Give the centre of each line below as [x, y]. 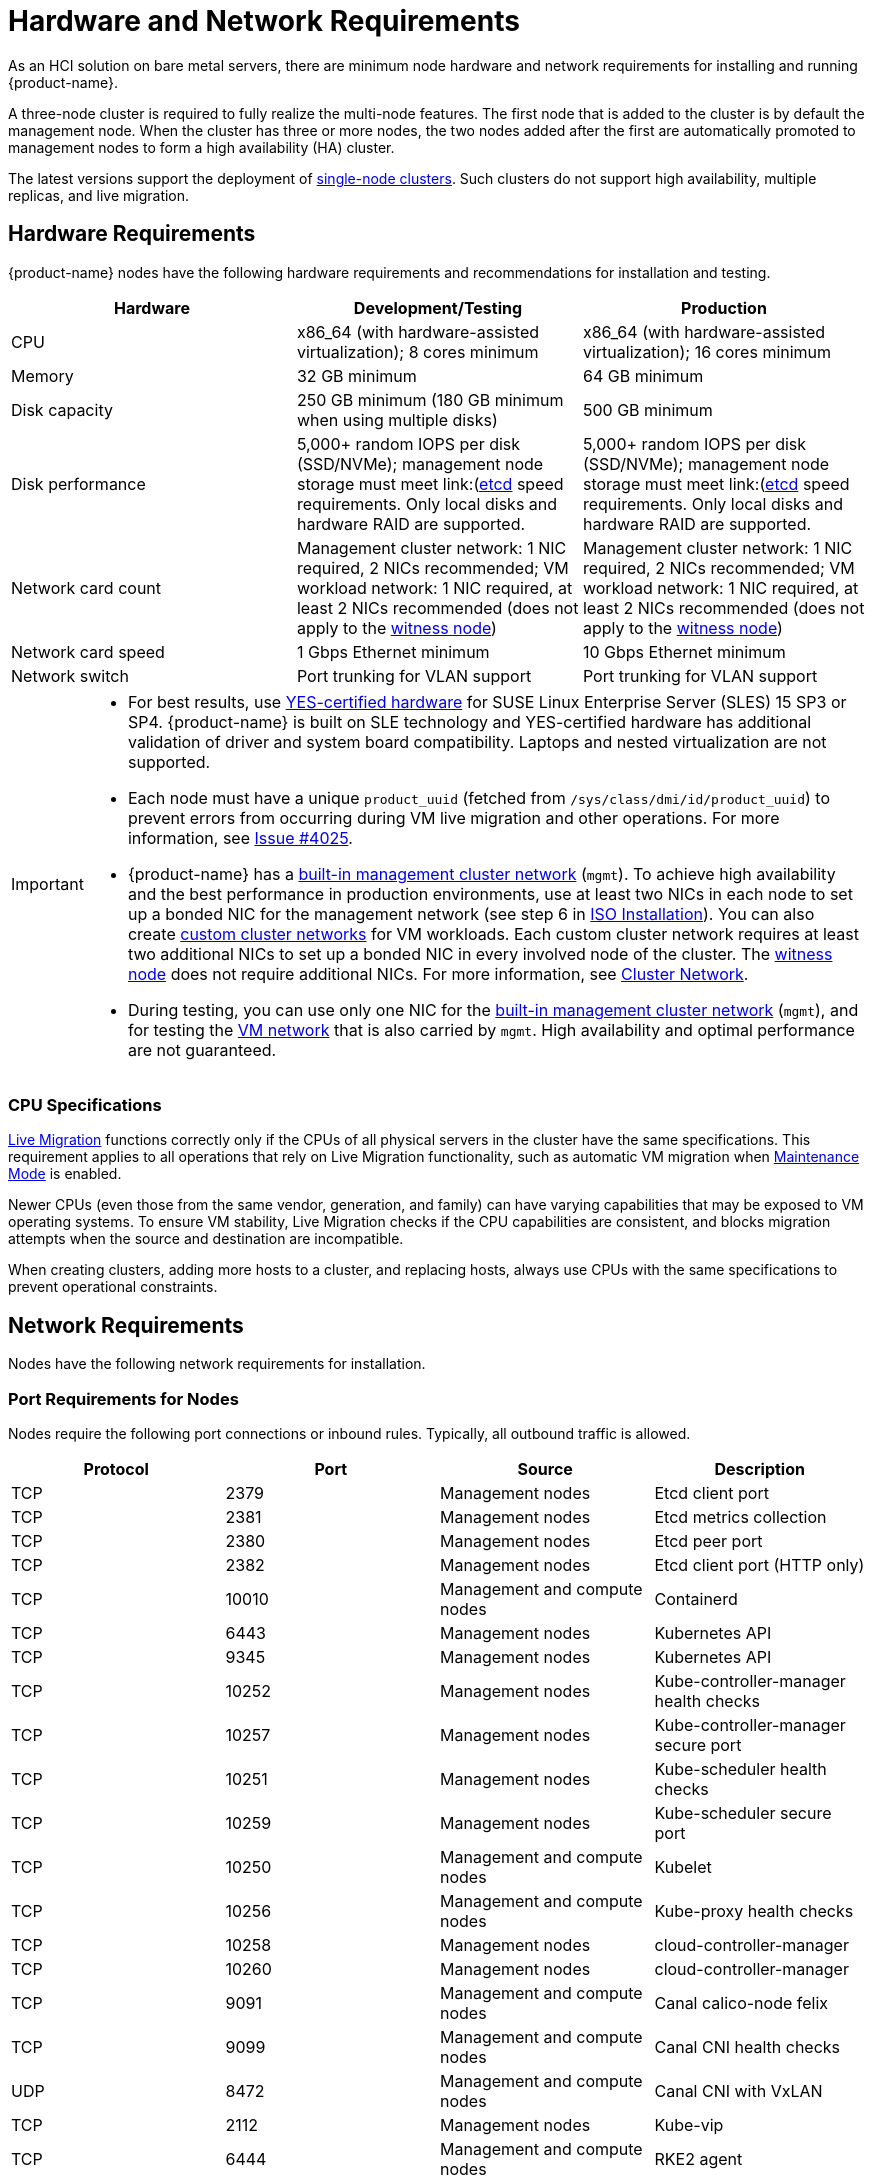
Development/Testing [438, 307]
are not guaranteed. [202, 1049]
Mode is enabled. [65, 1174]
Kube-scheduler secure [743, 1812]
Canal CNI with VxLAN [738, 2090]
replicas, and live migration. [99, 195]
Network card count [86, 587]
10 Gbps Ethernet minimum [684, 651]
